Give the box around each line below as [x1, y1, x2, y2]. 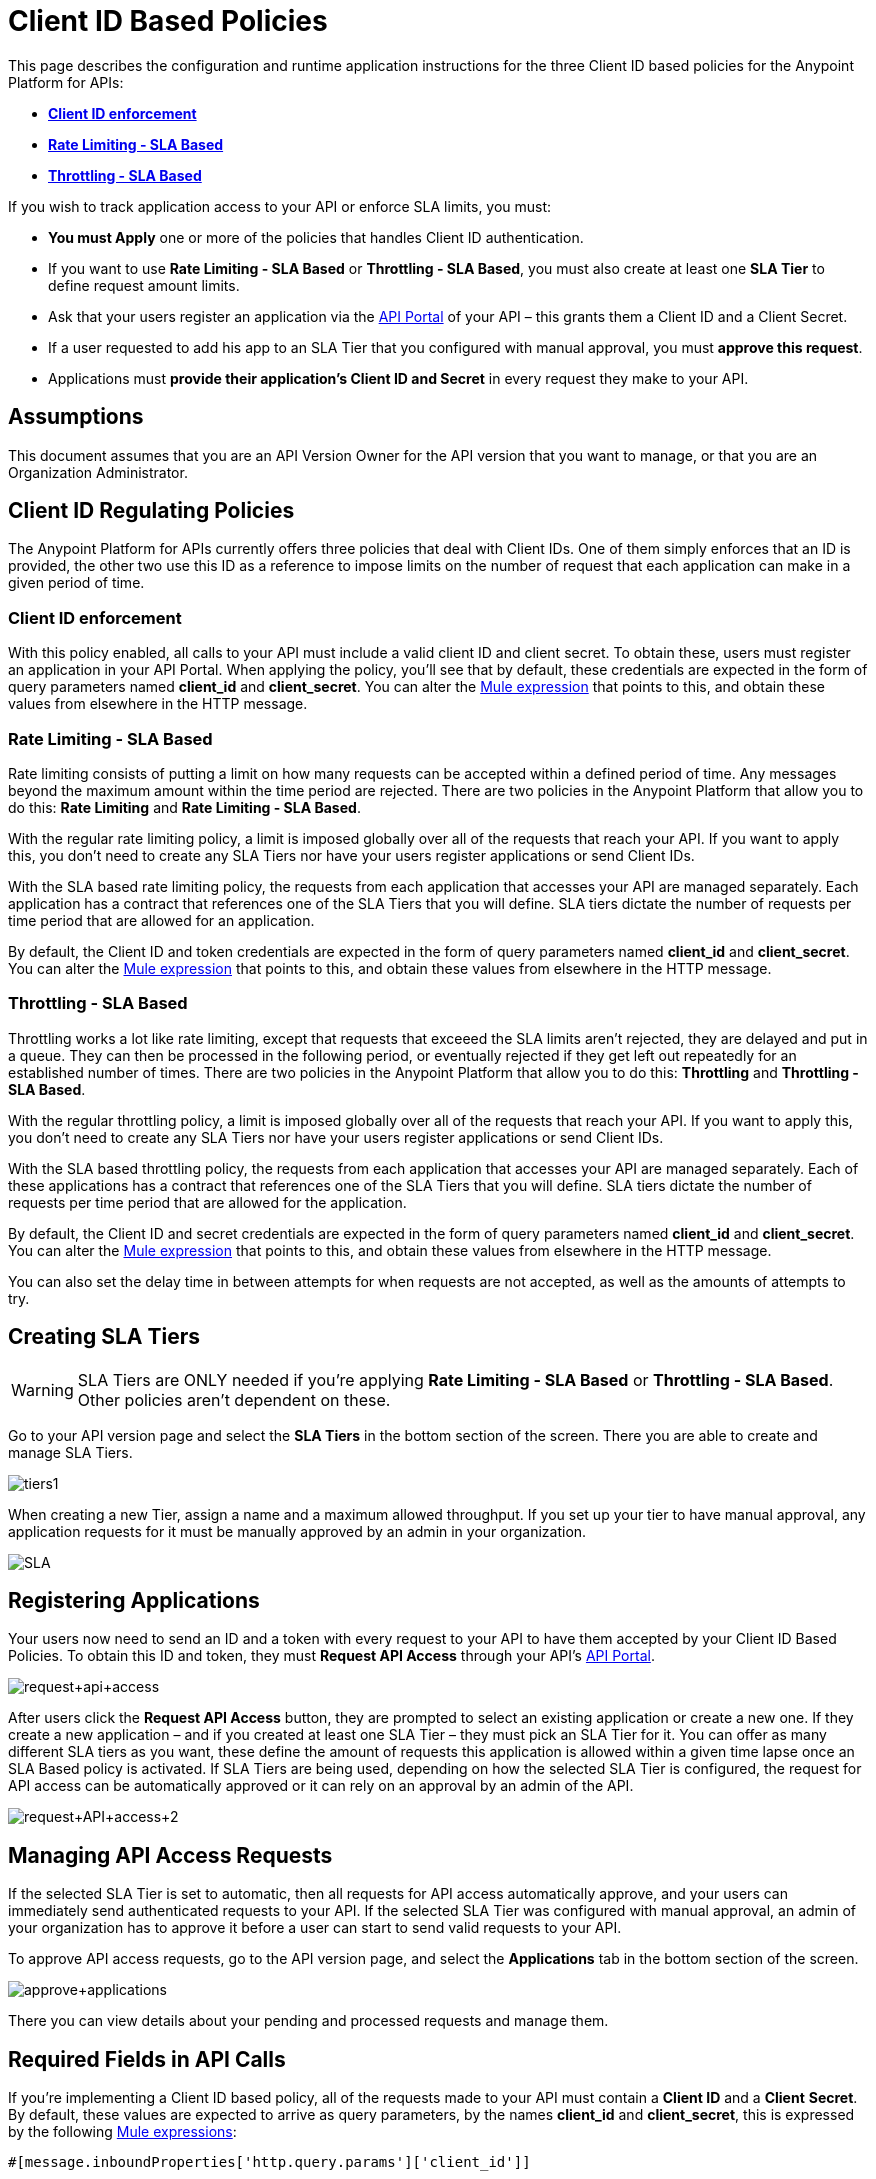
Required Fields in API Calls [8, 2046, 286, 2072]
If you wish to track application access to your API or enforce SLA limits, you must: [8, 197, 552, 215]
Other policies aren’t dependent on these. [77, 1389, 391, 1410]
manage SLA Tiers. [8, 1443, 133, 1461]
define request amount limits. [48, 276, 240, 294]
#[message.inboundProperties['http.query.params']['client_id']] [8, 2154, 531, 2171]
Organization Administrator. [8, 463, 188, 481]
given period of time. [8, 574, 145, 592]
